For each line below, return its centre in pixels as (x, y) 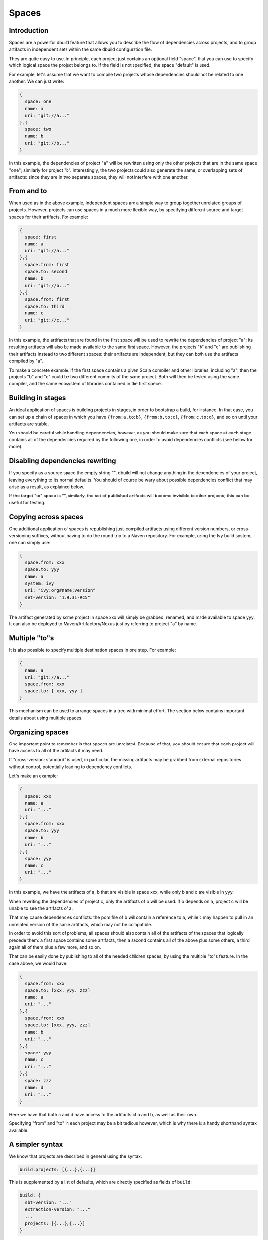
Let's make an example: (33, 776)
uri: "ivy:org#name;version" (61, 590)
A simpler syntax (36, 1145)
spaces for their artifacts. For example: (49, 217)
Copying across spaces (46, 517)
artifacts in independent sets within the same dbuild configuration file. (81, 49)
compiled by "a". (26, 361)
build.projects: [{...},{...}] (58, 1170)
